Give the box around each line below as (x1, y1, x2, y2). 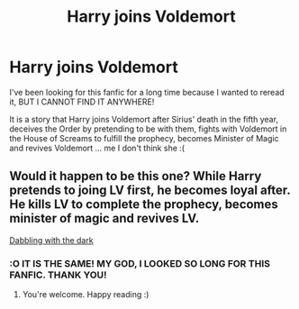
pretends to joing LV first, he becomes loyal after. (9, 183, 291, 198)
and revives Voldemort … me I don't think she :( (9, 142, 186, 153)
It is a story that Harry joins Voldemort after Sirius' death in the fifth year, (9, 114, 279, 124)
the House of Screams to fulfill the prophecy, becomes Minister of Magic (9, 132, 279, 143)
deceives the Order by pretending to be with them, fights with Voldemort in (9, 123, 287, 134)
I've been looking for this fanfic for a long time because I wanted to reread (9, 86, 285, 97)
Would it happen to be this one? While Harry (9, 168, 262, 184)
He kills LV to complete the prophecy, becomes (9, 196, 279, 213)
